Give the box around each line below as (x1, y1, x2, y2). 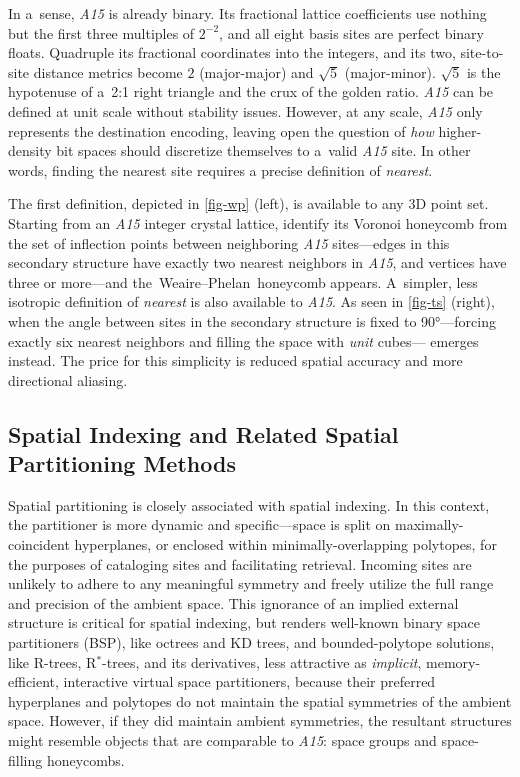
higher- (438, 120, 482, 141)
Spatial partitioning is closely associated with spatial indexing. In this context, (8, 494, 490, 515)
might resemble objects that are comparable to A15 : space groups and (8, 730, 437, 750)
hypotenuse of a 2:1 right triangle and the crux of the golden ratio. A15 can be (8, 81, 494, 102)
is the (466, 61, 501, 82)
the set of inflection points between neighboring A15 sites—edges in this (8, 232, 450, 253)
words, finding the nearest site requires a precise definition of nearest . (8, 159, 433, 180)
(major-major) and (199, 61, 314, 82)
